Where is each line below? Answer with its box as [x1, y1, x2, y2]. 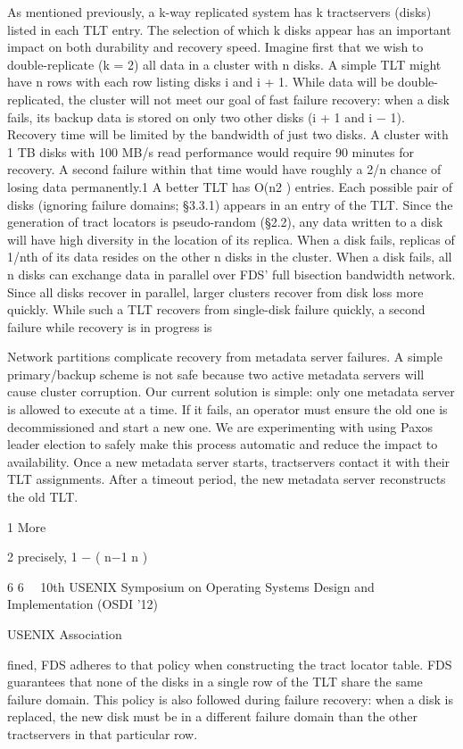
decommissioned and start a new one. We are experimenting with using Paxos [7, 417, 434, 436]
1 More [7, 517, 46, 536]
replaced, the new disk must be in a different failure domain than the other [7, 707, 418, 726]
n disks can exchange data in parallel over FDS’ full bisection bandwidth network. [7, 264, 456, 283]
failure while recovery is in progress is [7, 317, 212, 336]
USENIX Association [7, 625, 122, 643]
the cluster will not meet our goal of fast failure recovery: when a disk [68, 89, 450, 108]
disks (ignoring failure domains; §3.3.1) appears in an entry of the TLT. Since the [7, 195, 453, 213]
